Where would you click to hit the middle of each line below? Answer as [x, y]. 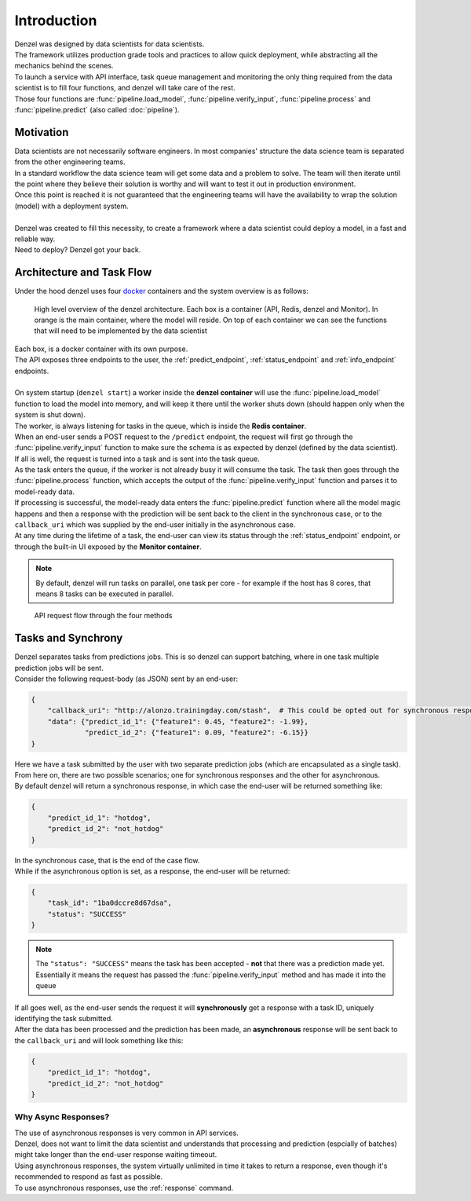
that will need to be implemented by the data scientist [121, 331]
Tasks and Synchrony [69, 638]
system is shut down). [50, 415]
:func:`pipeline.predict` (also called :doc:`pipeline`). [97, 109]
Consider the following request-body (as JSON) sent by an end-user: [126, 679]
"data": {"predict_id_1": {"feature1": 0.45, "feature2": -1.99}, [178, 721]
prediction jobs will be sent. [59, 668]
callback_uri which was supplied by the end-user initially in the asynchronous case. [155, 525]
